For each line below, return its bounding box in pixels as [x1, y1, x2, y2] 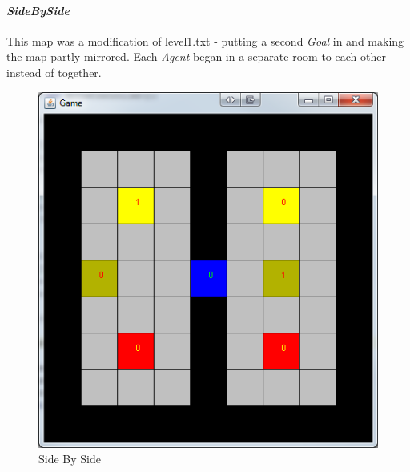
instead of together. [6, 63, 102, 80]
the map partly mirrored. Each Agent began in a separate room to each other [6, 48, 386, 65]
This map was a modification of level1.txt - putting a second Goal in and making [6, 32, 404, 49]
